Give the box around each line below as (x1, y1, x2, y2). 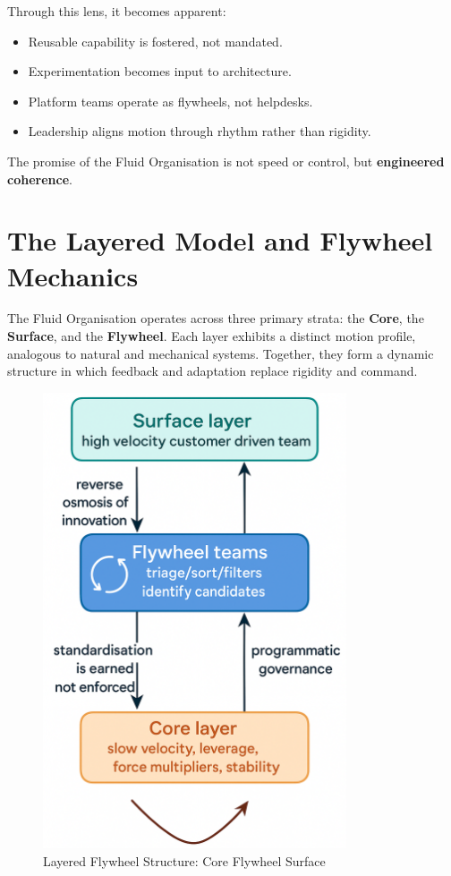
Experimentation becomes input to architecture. (28, 62, 292, 81)
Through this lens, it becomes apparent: (7, 2, 226, 20)
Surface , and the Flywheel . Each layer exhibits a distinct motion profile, (7, 327, 416, 345)
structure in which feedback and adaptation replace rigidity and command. (7, 361, 418, 380)
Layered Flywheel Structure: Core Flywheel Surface (43, 851, 326, 870)
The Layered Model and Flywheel (7, 222, 433, 259)
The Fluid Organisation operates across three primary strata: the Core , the (7, 309, 424, 327)
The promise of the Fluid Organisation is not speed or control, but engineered (7, 151, 445, 170)
